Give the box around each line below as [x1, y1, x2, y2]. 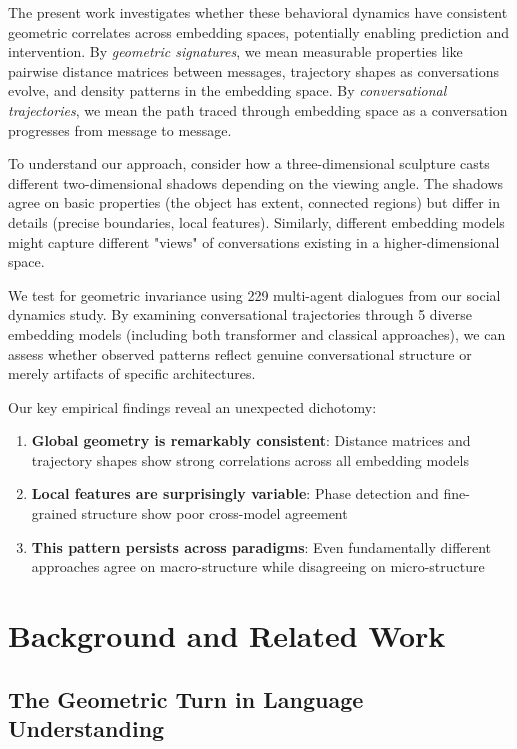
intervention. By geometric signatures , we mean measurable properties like [8, 41, 463, 62]
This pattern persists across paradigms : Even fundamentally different [31, 536, 492, 557]
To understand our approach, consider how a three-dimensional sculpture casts [8, 153, 490, 174]
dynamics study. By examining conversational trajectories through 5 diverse [8, 304, 472, 325]
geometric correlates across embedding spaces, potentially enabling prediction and [8, 21, 510, 42]
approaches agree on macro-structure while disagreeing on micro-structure [31, 556, 485, 577]
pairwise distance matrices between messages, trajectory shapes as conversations [8, 60, 499, 81]
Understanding [8, 713, 165, 743]
